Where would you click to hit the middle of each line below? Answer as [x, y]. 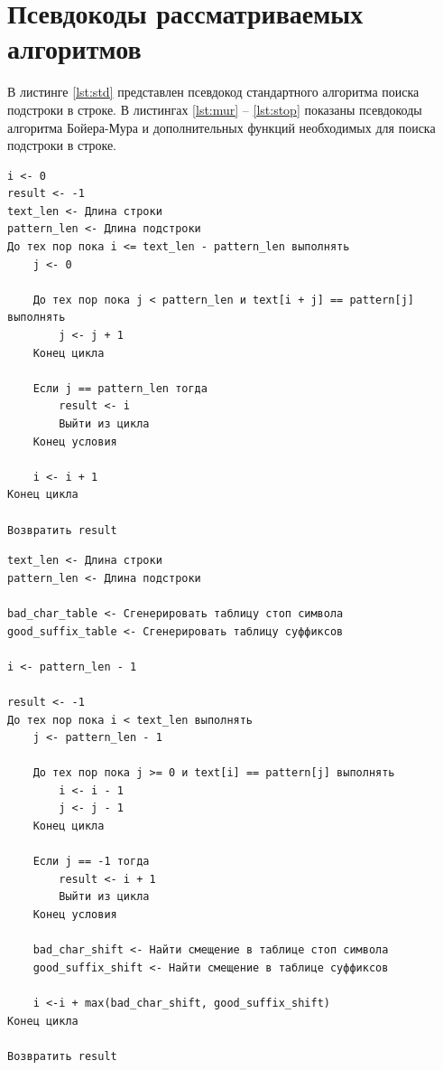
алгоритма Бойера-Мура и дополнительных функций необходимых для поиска [221, 127]
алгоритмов [74, 48]
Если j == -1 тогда [91, 862]
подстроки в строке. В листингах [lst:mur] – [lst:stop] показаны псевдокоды [215, 109]
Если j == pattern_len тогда [120, 388]
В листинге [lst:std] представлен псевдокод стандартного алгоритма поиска [213, 92]
